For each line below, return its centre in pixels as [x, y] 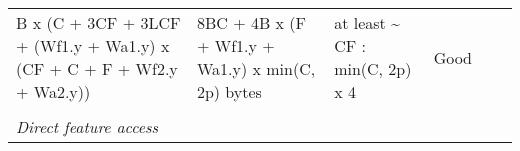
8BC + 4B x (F [251, 22]
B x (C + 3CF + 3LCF [98, 22]
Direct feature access [87, 126]
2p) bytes [229, 91]
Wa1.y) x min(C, [256, 68]
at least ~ [367, 22]
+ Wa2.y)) [53, 91]
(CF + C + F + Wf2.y [97, 68]
